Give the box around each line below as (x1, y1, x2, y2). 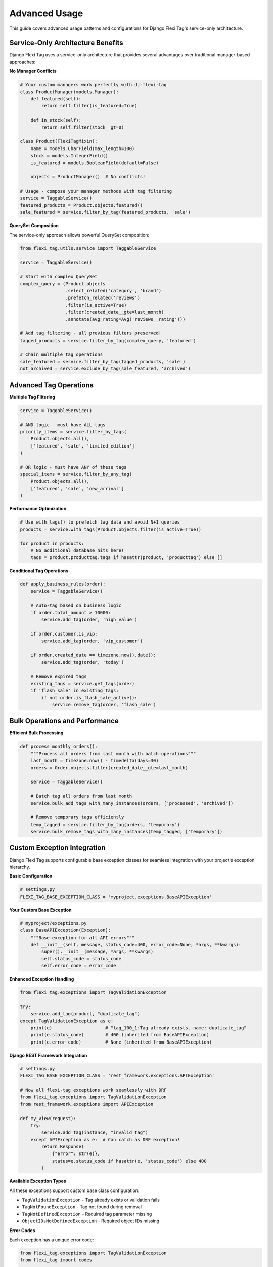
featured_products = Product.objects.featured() (20, 202, 143, 208)
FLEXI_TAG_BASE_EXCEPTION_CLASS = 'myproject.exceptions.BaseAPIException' (20, 893, 212, 900)
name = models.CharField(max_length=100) (30, 145, 135, 152)
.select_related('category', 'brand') (65, 288, 162, 293)
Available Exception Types (9, 1178, 67, 1184)
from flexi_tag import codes (20, 1257, 93, 1263)
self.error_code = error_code (41, 963, 116, 969)
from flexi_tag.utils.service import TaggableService (20, 245, 156, 251)
